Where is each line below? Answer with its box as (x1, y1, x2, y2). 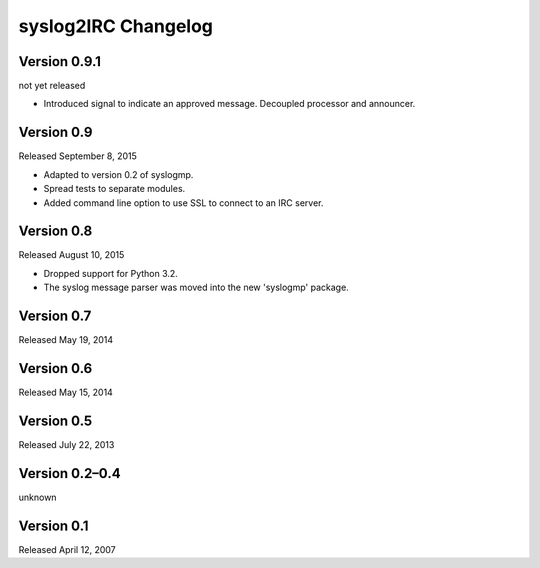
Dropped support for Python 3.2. (43, 267, 179, 279)
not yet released (18, 80, 86, 92)
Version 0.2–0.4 (18, 465, 121, 482)
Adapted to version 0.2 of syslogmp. (43, 168, 194, 180)
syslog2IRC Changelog (18, 15, 214, 37)
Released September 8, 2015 (18, 150, 137, 162)
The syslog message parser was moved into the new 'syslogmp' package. (43, 281, 349, 294)
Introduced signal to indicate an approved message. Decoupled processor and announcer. (43, 98, 416, 110)
